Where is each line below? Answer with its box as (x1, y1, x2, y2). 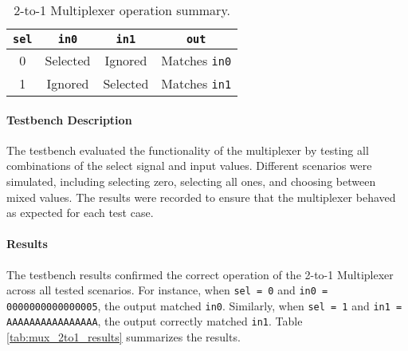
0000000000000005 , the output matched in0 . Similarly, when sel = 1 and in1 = (6, 297, 402, 314)
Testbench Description (6, 111, 132, 128)
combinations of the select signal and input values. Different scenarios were (6, 157, 372, 174)
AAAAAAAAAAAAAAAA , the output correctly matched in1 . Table (6, 313, 303, 329)
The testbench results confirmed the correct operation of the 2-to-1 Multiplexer (6, 266, 394, 282)
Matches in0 (161, 51, 232, 69)
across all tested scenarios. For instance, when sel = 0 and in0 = (6, 282, 328, 298)
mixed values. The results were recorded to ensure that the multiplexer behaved (6, 188, 396, 205)
